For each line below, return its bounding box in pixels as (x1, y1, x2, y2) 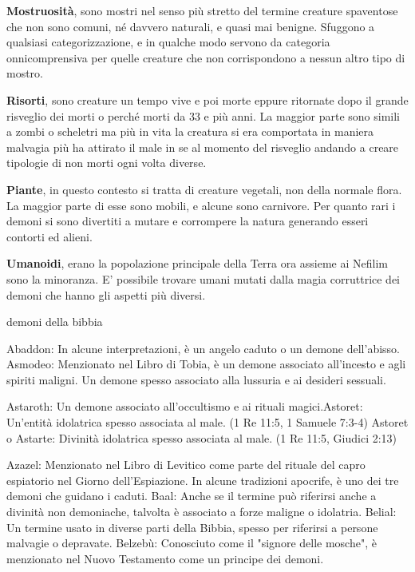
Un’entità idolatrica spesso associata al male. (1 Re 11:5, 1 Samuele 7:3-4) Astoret (6, 414, 409, 431)
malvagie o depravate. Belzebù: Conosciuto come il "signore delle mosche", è (6, 534, 377, 551)
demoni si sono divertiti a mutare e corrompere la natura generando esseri (6, 213, 369, 229)
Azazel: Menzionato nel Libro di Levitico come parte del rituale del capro (6, 456, 366, 473)
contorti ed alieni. (6, 228, 93, 244)
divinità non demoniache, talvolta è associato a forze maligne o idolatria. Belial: (6, 503, 397, 520)
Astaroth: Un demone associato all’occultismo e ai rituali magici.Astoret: (6, 398, 363, 415)
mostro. (6, 65, 44, 81)
